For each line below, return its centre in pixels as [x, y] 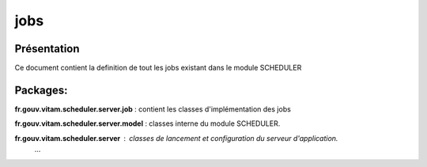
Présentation [47, 49]
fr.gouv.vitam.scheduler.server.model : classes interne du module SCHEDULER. [147, 123]
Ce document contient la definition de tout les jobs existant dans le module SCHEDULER [158, 68]
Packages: [41, 90]
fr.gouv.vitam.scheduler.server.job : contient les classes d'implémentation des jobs [153, 109]
